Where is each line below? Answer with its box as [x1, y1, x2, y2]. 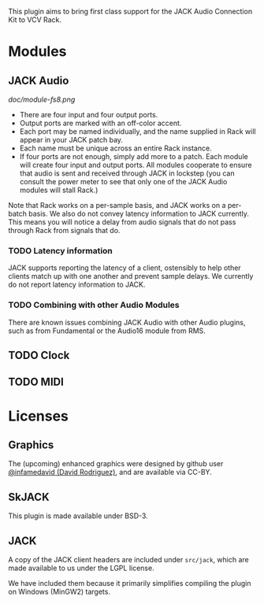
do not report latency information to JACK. [8, 280, 146, 290]
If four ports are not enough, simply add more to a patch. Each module [19, 152, 248, 161]
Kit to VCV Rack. [8, 15, 61, 24]
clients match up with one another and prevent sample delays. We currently [8, 272, 254, 281]
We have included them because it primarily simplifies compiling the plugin [8, 579, 251, 587]
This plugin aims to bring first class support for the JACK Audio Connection [8, 7, 253, 16]
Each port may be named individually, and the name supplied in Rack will [19, 127, 256, 136]
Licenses [8, 407, 69, 424]
